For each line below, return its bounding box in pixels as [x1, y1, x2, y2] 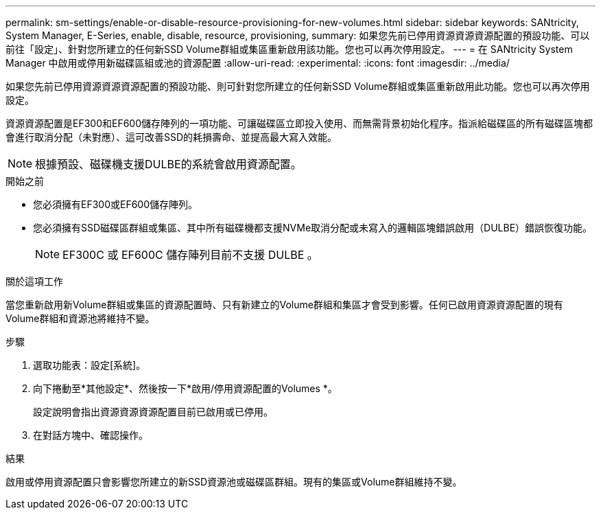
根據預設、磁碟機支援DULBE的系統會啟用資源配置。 [35, 157, 302, 171]
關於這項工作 [5, 275, 63, 287]
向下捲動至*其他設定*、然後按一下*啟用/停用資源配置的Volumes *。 [33, 382, 338, 394]
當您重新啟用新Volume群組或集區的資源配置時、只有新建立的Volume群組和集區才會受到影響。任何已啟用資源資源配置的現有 [5, 299, 563, 310]
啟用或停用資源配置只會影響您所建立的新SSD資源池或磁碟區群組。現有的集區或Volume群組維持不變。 [5, 476, 462, 488]
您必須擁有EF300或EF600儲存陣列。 [33, 198, 198, 210]
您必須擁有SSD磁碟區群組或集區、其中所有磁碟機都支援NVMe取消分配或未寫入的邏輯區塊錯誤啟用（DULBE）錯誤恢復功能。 [33, 222, 593, 233]
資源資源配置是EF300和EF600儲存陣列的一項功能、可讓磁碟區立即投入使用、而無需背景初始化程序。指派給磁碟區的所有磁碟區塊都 [5, 117, 593, 129]
